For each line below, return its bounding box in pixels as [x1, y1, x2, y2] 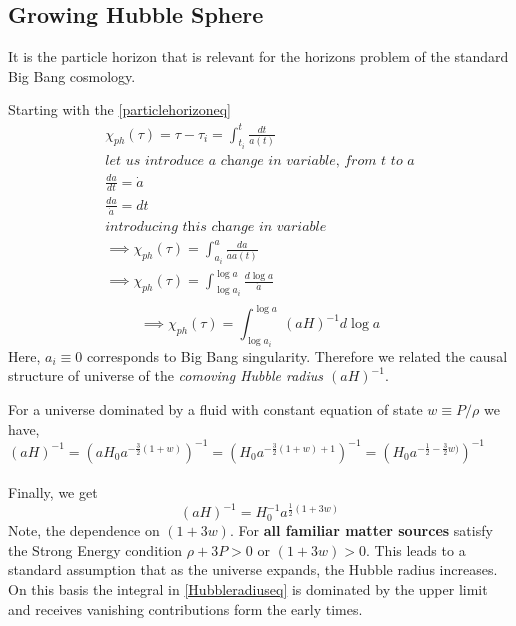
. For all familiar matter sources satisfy [229, 520, 493, 541]
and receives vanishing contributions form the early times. [8, 598, 363, 619]
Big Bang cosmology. [8, 65, 136, 86]
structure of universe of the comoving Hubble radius [8, 365, 324, 386]
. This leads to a [365, 539, 466, 560]
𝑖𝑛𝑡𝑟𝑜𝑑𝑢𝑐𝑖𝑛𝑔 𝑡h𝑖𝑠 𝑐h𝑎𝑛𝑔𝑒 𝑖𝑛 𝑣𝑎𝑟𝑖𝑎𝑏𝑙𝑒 [105, 219, 327, 234]
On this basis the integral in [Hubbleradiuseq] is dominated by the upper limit [8, 579, 488, 600]
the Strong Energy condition [8, 539, 183, 560]
